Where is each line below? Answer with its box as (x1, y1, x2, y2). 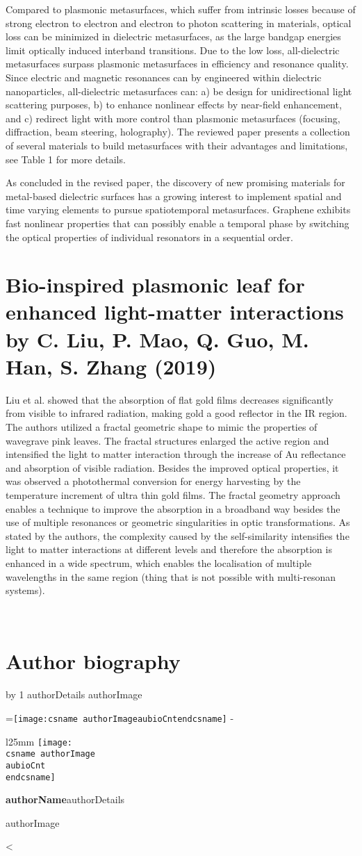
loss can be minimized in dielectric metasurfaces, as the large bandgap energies (6, 29, 341, 44)
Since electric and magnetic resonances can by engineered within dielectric (6, 69, 322, 84)
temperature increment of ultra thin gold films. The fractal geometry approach (6, 487, 340, 502)
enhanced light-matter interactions (6, 297, 344, 326)
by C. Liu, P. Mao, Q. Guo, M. (6, 324, 309, 353)
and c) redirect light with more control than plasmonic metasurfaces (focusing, (6, 110, 340, 125)
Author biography (6, 647, 181, 675)
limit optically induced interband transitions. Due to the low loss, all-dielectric (6, 42, 340, 57)
